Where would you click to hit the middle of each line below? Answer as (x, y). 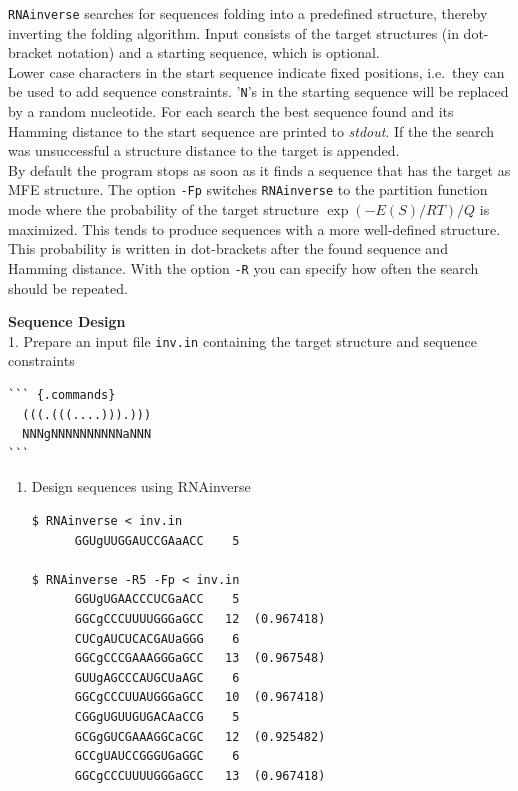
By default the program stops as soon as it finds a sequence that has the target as (259, 169)
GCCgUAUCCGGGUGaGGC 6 (157, 756)
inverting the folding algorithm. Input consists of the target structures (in (233, 32)
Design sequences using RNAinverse (141, 486)
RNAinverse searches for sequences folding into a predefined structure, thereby (248, 13)
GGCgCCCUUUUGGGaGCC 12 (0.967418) (200, 618)
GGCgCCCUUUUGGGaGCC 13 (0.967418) (200, 775)
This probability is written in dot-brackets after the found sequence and (228, 248)
